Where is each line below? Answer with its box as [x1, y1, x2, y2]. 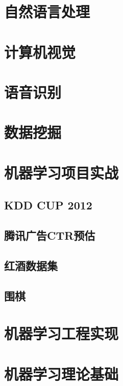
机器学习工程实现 [4, 323, 119, 344]
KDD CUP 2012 [4, 197, 92, 213]
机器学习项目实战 [4, 162, 119, 183]
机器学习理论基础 [4, 363, 119, 384]
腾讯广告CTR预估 [4, 227, 95, 243]
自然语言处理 [4, 1, 90, 22]
